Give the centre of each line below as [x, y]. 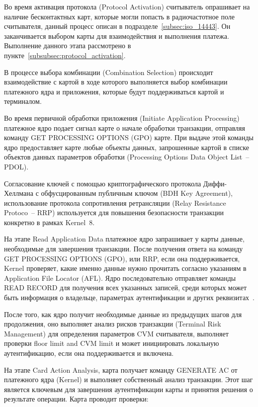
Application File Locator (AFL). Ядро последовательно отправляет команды [120, 278]
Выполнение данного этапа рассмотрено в [68, 45]
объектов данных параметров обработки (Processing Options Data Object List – [127, 157]
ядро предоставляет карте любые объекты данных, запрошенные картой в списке [127, 147]
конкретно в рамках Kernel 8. [49, 222]
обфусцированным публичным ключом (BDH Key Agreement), [137, 193]
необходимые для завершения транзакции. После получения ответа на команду [124, 249]
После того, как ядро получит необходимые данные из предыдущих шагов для [123, 314]
